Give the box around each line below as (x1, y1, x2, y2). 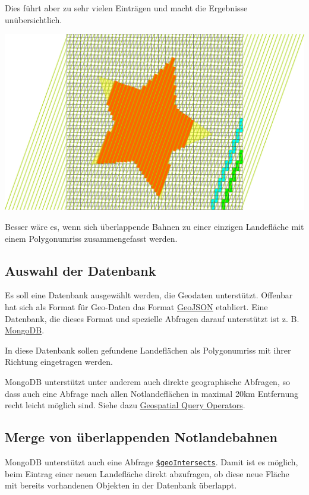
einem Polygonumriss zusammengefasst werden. (5, 232, 178, 244)
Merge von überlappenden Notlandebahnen (5, 428, 278, 446)
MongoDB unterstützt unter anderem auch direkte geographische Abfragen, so (5, 376, 290, 388)
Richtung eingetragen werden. (5, 355, 113, 368)
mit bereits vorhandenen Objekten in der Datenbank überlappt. (5, 479, 237, 491)
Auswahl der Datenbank (5, 261, 156, 279)
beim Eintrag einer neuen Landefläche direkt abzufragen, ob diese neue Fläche (5, 467, 289, 480)
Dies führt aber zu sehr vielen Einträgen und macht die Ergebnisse (5, 2, 248, 14)
